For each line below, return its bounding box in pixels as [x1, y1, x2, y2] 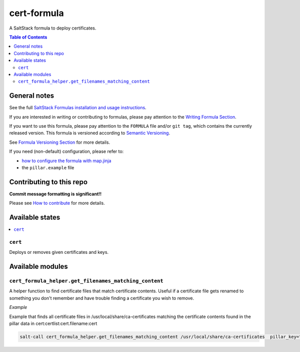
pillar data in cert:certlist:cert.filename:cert [9, 320, 97, 326]
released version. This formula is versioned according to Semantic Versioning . [9, 130, 170, 136]
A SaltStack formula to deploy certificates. [9, 25, 96, 31]
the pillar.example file [21, 164, 74, 170]
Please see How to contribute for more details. [9, 200, 105, 206]
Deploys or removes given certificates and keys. [9, 249, 109, 255]
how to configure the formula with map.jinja [21, 158, 111, 164]
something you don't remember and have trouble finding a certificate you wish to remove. [9, 295, 194, 301]
